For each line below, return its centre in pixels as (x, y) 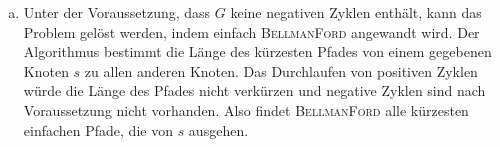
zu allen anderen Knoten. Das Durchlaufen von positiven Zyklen (281, 70)
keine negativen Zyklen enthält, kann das (356, 12)
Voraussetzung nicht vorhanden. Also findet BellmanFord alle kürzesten (246, 109)
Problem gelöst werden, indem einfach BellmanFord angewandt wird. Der (251, 31)
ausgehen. (218, 129)
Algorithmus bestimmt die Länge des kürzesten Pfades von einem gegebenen (257, 51)
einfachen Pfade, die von (98, 129)
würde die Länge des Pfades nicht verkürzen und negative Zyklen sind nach (254, 90)
